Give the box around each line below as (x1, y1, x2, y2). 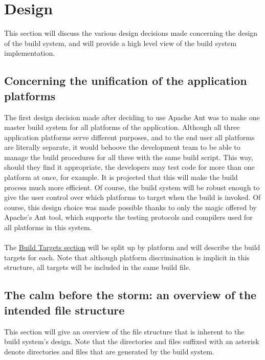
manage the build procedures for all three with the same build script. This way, (4, 151, 253, 162)
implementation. (4, 48, 55, 58)
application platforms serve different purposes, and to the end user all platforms (4, 131, 255, 142)
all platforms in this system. (4, 222, 92, 233)
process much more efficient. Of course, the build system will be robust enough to (4, 182, 260, 192)
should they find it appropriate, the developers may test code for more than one (4, 162, 255, 172)
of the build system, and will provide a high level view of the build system (4, 37, 237, 48)
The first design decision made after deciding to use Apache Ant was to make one (4, 111, 260, 122)
